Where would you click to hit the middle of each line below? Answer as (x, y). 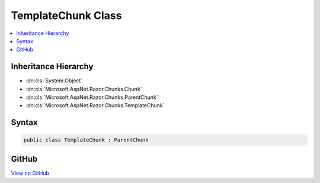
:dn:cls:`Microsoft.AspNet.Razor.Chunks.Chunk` (84, 89)
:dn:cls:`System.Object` (54, 81)
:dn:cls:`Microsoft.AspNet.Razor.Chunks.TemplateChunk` (95, 105)
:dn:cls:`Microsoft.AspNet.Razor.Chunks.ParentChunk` (92, 97)
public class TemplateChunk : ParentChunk (86, 140)
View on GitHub (30, 173)
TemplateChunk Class (66, 15)
